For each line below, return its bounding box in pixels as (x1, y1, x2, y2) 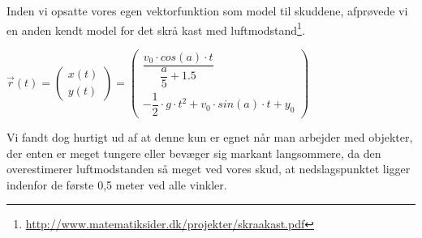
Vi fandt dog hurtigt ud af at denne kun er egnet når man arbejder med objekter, (6, 129, 413, 145)
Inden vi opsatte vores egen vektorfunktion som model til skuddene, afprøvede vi (6, 2, 408, 19)
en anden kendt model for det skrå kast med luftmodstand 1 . (6, 19, 305, 38)
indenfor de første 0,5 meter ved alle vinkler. (6, 176, 227, 193)
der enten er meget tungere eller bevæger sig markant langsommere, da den (6, 144, 381, 161)
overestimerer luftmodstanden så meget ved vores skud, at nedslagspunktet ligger (6, 160, 411, 177)
